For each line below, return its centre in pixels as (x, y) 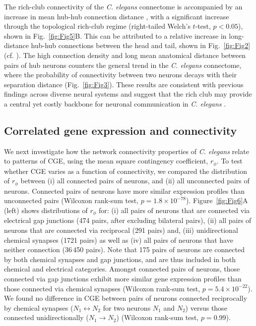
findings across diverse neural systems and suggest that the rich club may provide (128, 94)
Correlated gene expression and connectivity (121, 130)
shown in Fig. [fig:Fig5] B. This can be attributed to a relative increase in (115, 35)
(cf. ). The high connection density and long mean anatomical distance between (125, 55)
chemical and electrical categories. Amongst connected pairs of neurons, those (122, 269)
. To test (229, 161)
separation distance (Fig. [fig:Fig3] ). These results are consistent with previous (124, 84)
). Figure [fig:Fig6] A (217, 200)
